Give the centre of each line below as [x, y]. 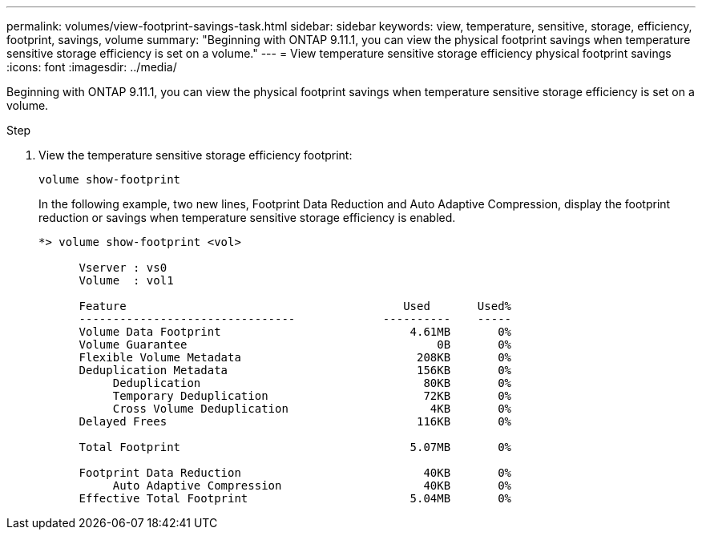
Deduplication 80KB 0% [312, 383]
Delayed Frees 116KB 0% [295, 421]
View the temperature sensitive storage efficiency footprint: [196, 155]
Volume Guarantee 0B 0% [295, 345]
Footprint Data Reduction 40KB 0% [295, 473]
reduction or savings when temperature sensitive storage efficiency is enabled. [247, 218]
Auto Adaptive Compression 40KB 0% [312, 486]
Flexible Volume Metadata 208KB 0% [295, 357]
